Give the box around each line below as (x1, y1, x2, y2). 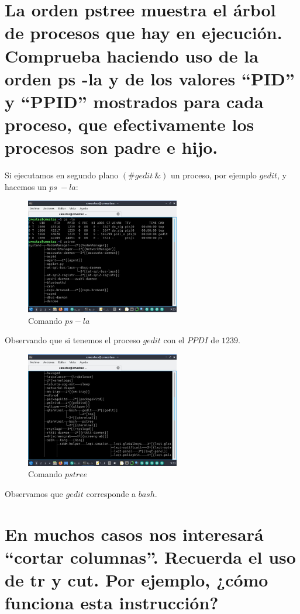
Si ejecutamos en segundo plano (5, 169, 119, 181)
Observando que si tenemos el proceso (5, 334, 140, 346)
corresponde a (86, 487, 136, 499)
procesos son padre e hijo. (5, 135, 218, 159)
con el (163, 334, 185, 346)
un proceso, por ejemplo (171, 169, 257, 181)
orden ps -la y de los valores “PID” (5, 66, 295, 90)
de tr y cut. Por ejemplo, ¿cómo (5, 568, 268, 592)
